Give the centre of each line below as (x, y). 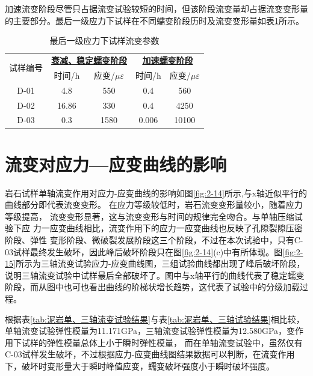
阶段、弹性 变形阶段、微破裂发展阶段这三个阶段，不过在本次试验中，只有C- (154, 240)
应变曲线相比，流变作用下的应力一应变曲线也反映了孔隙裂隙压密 (176, 228)
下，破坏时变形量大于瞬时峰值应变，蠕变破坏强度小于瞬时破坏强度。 (140, 365)
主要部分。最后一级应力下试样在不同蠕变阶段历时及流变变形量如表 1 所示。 (158, 20)
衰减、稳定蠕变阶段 (89, 60)
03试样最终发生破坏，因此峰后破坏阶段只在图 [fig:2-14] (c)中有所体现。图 (144, 251)
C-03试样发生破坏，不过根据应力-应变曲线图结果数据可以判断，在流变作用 (150, 354)
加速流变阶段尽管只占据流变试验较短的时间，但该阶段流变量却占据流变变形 (152, 8)
